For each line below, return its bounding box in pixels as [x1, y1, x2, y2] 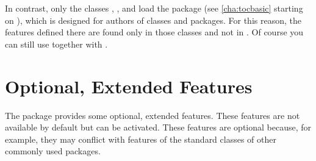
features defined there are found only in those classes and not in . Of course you [5, 26, 304, 38]
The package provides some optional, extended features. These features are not [5, 109, 300, 121]
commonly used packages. [5, 145, 101, 157]
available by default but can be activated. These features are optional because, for [5, 121, 312, 134]
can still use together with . [5, 37, 108, 50]
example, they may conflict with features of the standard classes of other [5, 132, 276, 145]
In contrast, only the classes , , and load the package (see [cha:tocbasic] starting [5, 2, 303, 14]
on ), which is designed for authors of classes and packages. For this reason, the [5, 13, 301, 26]
